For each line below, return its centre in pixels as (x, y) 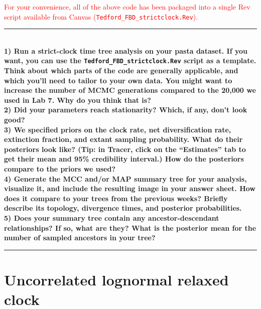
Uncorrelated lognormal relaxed (116, 279)
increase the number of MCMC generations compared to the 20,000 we (130, 90)
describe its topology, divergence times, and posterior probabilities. (123, 208)
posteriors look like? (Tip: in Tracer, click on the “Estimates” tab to (125, 149)
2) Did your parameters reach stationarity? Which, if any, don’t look (126, 110)
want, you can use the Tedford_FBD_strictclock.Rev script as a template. (130, 60)
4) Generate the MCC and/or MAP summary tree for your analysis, (125, 178)
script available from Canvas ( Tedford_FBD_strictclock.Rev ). (101, 16)
